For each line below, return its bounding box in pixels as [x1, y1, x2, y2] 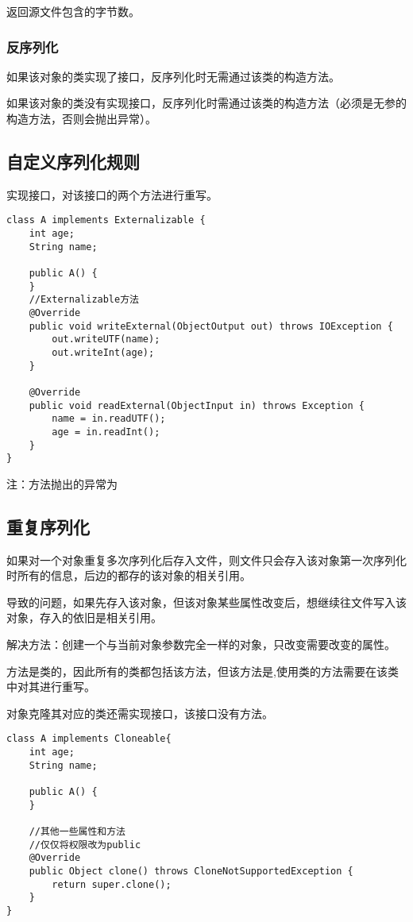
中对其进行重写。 [6, 678, 95, 695]
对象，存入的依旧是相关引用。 [6, 609, 162, 626]
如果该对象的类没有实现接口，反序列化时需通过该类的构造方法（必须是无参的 [6, 95, 407, 111]
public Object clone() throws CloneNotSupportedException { [29, 865, 353, 877]
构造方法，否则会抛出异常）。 [6, 110, 156, 126]
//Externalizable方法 [29, 294, 139, 306]
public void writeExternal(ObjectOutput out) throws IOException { [29, 320, 393, 332]
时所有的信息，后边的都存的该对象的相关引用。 [6, 567, 251, 584]
